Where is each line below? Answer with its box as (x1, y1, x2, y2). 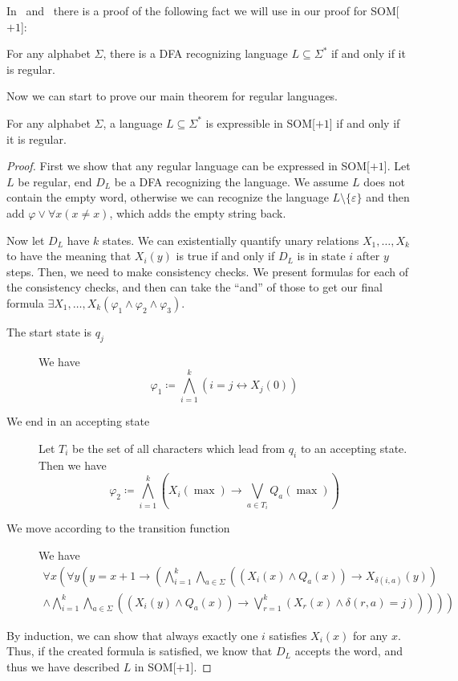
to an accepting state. (300, 440, 407, 457)
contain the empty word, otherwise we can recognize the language (6, 189, 329, 206)
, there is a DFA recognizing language (103, 45, 288, 62)
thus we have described (6, 658, 120, 675)
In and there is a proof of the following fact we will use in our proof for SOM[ (6, 2, 399, 18)
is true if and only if (176, 247, 275, 264)
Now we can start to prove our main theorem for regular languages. (6, 88, 338, 104)
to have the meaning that (6, 247, 132, 264)
